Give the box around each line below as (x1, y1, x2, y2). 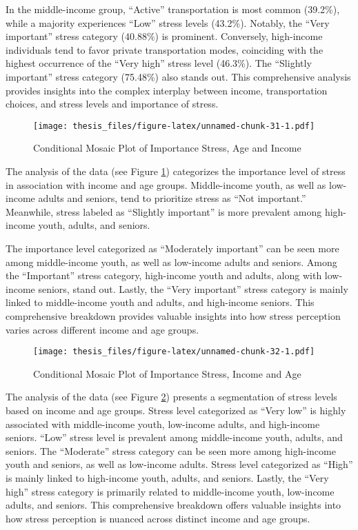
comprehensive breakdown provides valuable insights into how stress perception (6, 308, 341, 323)
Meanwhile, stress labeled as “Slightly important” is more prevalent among (6, 204, 322, 218)
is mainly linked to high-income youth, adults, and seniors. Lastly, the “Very (6, 470, 329, 485)
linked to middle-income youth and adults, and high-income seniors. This (6, 295, 315, 309)
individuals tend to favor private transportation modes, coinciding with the (6, 42, 324, 57)
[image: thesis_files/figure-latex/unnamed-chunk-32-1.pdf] (33, 347, 315, 357)
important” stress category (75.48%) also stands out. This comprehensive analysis (6, 69, 351, 83)
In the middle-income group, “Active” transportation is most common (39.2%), (6, 2, 340, 16)
